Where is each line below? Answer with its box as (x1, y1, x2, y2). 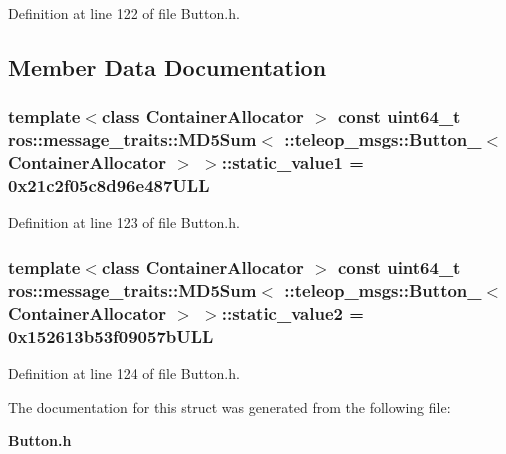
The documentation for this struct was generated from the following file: (8, 396, 451, 417)
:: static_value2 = (221, 300, 364, 325)
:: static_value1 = (221, 150, 364, 175)
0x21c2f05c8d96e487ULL (8, 173, 210, 198)
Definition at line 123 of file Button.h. (8, 212, 240, 233)
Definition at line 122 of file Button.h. (8, 3, 240, 23)
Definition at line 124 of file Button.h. (8, 362, 240, 383)
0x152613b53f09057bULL (8, 323, 214, 348)
